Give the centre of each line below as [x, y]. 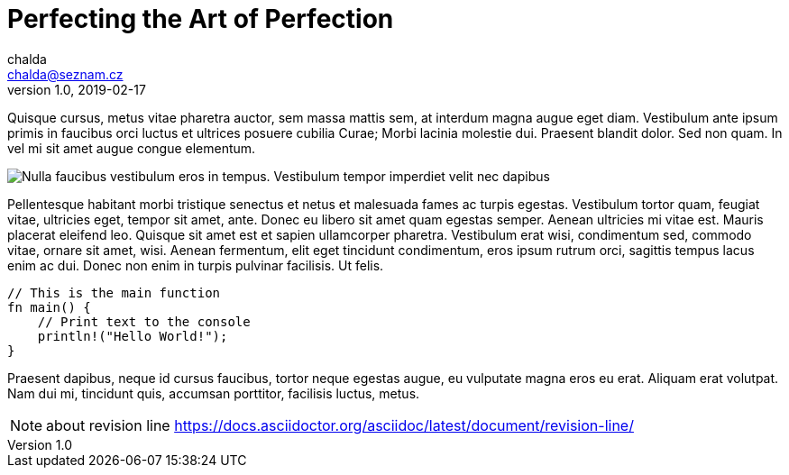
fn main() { [49, 307]
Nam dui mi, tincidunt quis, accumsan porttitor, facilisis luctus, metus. [214, 393]
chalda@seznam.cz [65, 74]
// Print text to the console [144, 321]
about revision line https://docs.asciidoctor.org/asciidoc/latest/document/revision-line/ [340, 425]
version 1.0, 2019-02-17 [77, 89]
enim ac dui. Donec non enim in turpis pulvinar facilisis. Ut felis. [196, 265]
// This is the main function [114, 292]
